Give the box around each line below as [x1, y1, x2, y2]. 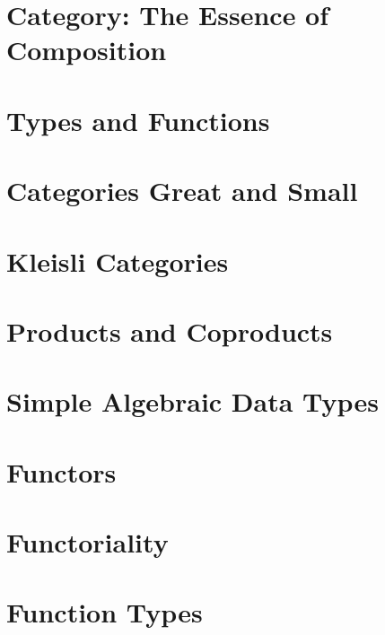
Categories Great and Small [6, 172, 358, 209]
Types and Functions [6, 101, 270, 138]
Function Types [6, 594, 203, 631]
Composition [6, 31, 167, 68]
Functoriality [6, 524, 169, 560]
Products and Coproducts [6, 312, 333, 349]
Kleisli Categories [6, 242, 229, 279]
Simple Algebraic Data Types [6, 383, 379, 420]
